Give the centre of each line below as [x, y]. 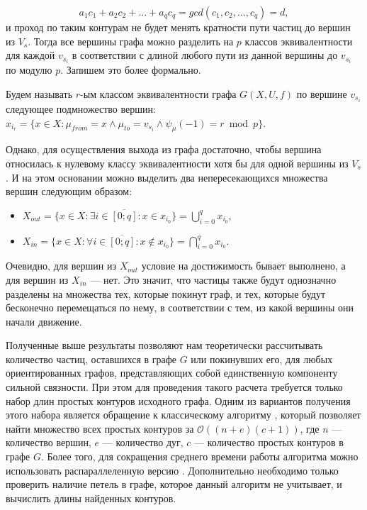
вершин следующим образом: [69, 191]
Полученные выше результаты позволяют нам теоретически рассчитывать [164, 345]
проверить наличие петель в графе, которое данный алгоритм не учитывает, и [174, 484]
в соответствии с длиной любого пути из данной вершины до [205, 55]
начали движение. [44, 321]
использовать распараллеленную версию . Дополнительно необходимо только [172, 470]
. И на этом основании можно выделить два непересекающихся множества [167, 177]
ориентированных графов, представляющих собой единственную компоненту [172, 373]
